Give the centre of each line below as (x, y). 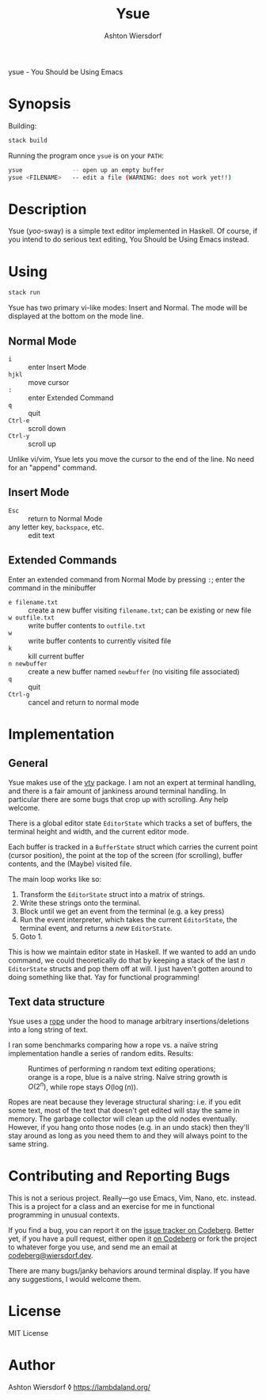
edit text (42, 535)
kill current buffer (56, 656)
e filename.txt (33, 602)
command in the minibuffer (52, 588)
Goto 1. (31, 937)
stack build (28, 140)
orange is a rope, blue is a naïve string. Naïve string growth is (128, 1077)
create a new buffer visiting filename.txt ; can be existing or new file (140, 610)
